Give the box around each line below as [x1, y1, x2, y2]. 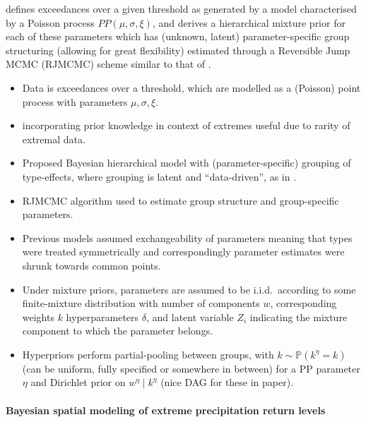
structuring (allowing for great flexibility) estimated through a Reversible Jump [6, 42, 350, 57]
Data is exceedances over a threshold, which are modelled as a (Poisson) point [22, 80, 361, 95]
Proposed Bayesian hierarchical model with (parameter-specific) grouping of [22, 155, 351, 170]
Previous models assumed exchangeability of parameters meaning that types [22, 230, 353, 245]
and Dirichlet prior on [30, 375, 126, 390]
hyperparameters [66, 309, 139, 324]
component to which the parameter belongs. [22, 323, 213, 338]
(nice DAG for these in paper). [160, 375, 294, 390]
